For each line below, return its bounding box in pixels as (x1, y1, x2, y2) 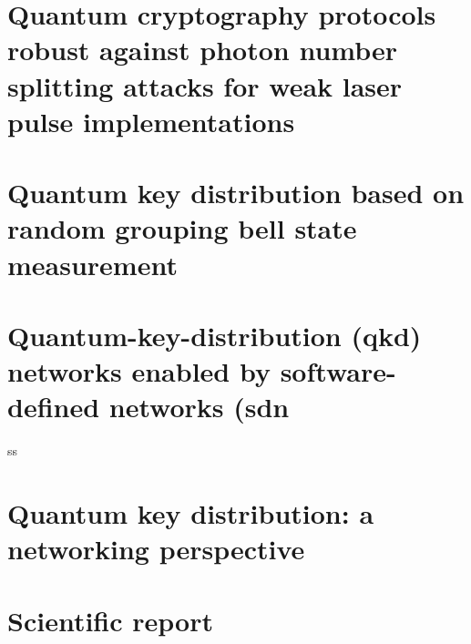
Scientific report (7, 601, 213, 639)
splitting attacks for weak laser (7, 66, 403, 104)
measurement (7, 245, 178, 282)
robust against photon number (7, 31, 398, 68)
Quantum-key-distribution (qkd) (7, 316, 422, 353)
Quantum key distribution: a (7, 494, 374, 531)
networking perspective (7, 530, 305, 567)
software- (280, 353, 396, 390)
